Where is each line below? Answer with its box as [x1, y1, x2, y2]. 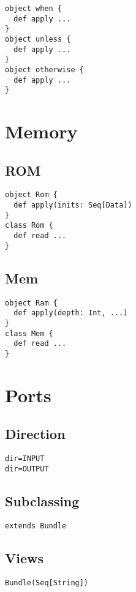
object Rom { [5, 190, 58, 200]
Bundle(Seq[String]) [5, 578, 89, 587]
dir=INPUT [5, 454, 45, 463]
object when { [5, 4, 62, 13]
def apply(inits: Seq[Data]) [13, 201, 132, 210]
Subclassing [5, 491, 80, 510]
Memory [5, 119, 78, 144]
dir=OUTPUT [5, 464, 49, 473]
